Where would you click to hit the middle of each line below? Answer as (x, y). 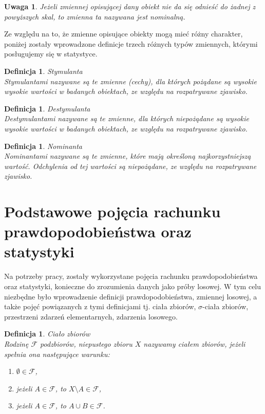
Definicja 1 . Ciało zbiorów (47, 334)
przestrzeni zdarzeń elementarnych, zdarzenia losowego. (91, 316)
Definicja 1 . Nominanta (43, 146)
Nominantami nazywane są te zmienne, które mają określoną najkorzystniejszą (128, 156)
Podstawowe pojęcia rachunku (112, 211)
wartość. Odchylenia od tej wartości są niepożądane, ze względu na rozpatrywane (130, 166)
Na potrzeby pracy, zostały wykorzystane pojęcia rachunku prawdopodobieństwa (131, 276)
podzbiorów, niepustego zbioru (86, 343)
